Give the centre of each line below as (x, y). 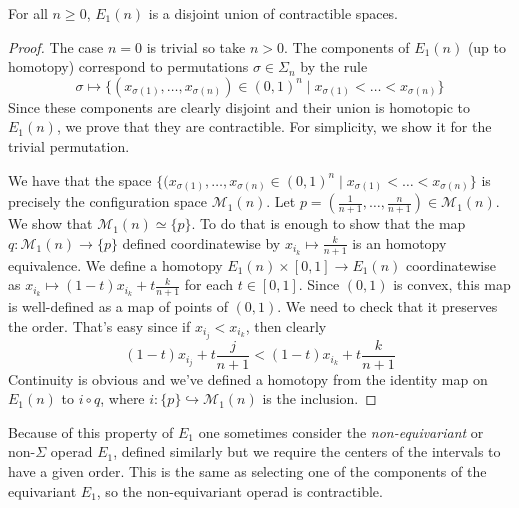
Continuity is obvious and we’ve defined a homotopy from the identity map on (248, 378)
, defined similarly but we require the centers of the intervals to (307, 451)
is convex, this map (452, 284)
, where (122, 398)
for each (209, 284)
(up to (487, 46)
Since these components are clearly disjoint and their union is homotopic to (239, 106)
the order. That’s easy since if (99, 325)
